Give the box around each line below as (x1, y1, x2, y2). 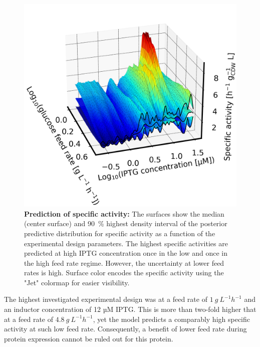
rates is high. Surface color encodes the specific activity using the (24, 267, 224, 278)
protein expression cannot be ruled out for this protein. (4, 333, 173, 343)
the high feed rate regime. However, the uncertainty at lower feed (24, 257, 224, 268)
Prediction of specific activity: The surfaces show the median (24, 208, 224, 219)
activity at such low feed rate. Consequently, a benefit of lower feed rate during (4, 323, 247, 334)
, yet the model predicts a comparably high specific (93, 313, 250, 324)
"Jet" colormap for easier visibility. (24, 277, 130, 287)
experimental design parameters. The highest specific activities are (24, 238, 228, 248)
